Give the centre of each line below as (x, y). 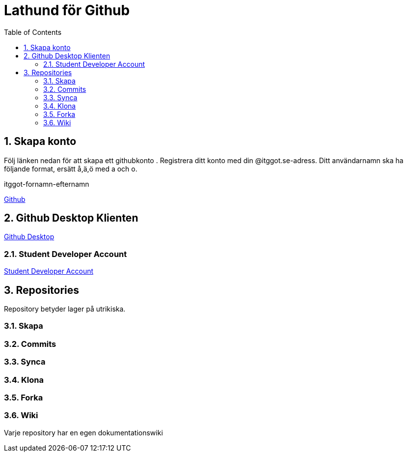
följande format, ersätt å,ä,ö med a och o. (71, 169)
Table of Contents (33, 32)
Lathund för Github (67, 10)
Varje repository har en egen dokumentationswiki (83, 432)
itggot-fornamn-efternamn (47, 184)
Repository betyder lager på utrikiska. (65, 309)
